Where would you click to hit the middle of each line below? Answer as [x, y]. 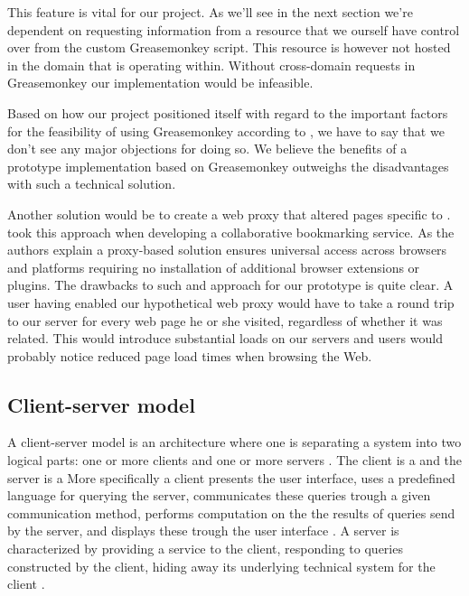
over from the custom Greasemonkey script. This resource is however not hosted [229, 47]
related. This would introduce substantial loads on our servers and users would [225, 338]
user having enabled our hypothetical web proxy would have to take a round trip [231, 302]
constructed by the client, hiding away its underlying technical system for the [221, 566]
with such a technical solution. [92, 184]
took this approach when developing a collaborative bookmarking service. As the [231, 232]
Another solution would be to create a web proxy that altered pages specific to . [229, 214]
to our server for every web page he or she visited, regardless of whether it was [225, 320]
